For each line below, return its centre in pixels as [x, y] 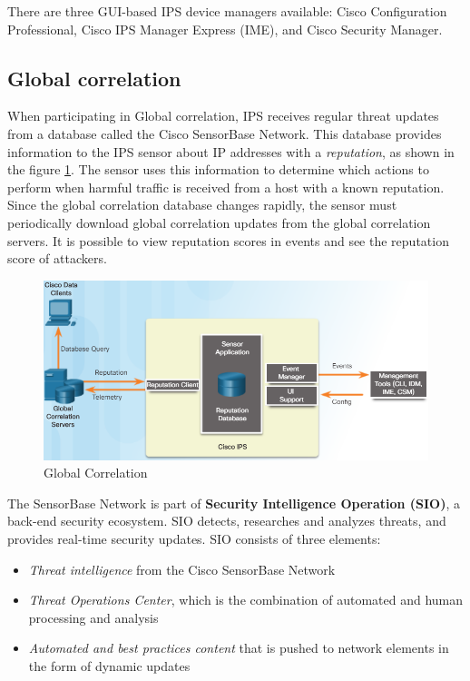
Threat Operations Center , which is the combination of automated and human [246, 600]
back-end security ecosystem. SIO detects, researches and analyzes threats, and [227, 521]
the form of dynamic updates [109, 666]
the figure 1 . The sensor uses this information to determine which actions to [218, 169]
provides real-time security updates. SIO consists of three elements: [194, 539]
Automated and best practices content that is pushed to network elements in [239, 648]
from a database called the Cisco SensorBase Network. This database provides [225, 133]
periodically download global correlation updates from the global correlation [219, 222]
